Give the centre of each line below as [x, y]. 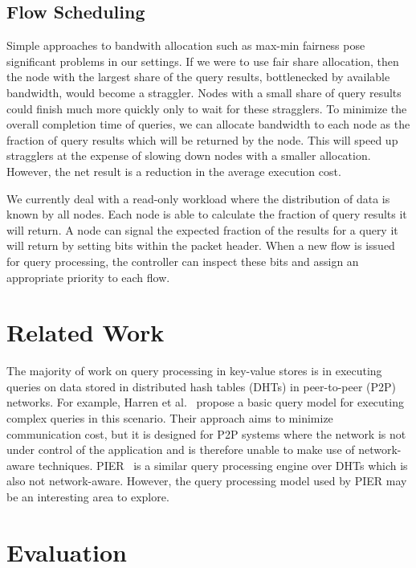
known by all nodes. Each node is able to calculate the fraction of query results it [207, 214]
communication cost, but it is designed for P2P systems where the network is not [206, 433]
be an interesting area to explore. [88, 496]
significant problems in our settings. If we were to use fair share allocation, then [203, 61]
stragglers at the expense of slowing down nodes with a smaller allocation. [189, 155]
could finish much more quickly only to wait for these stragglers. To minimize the [207, 108]
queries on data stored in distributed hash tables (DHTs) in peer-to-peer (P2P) [202, 386]
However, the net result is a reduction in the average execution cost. [174, 171]
